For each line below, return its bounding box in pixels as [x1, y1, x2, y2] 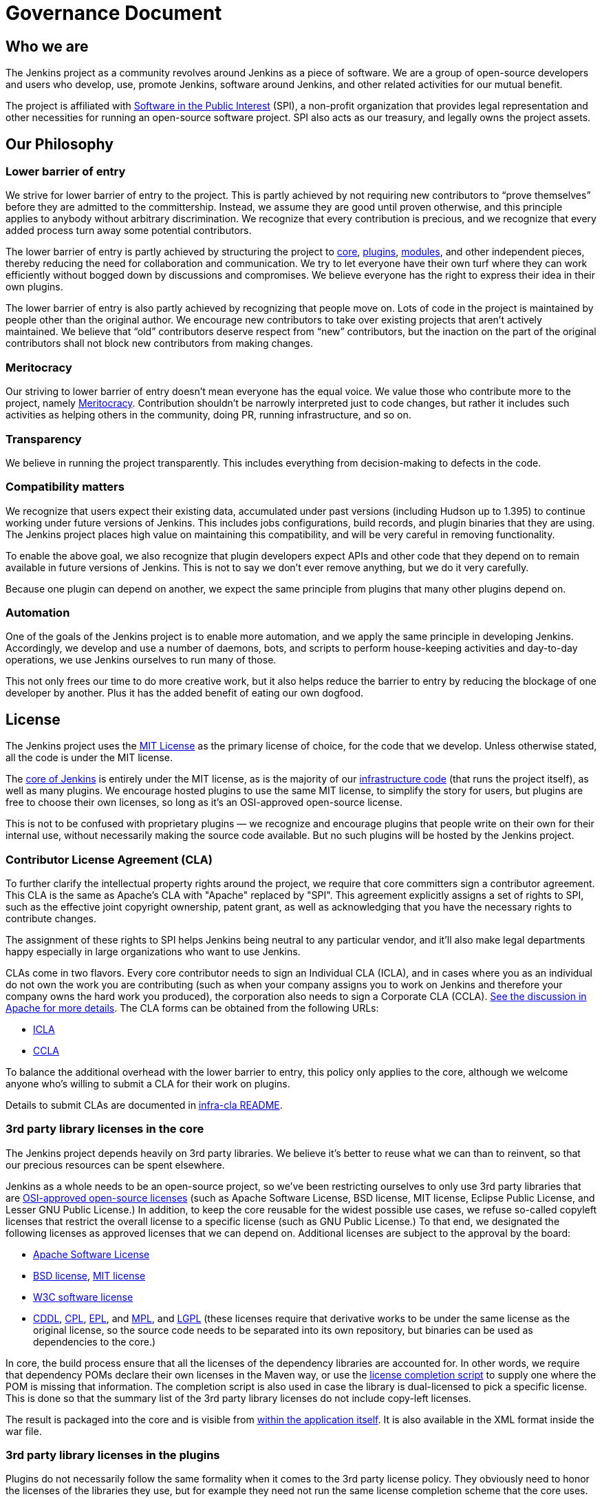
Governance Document [6, 1, 222, 25]
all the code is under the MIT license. [6, 752, 173, 764]
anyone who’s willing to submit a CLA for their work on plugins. [6, 1077, 290, 1089]
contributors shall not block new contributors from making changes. [6, 337, 314, 350]
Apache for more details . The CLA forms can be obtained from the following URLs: [6, 1001, 379, 1014]
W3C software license [33, 1290, 133, 1303]
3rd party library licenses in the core [6, 1122, 204, 1136]
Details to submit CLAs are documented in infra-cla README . [6, 1098, 283, 1111]
